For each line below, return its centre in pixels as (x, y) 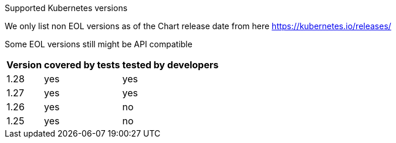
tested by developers (170, 65)
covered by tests (82, 65)
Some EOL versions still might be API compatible (99, 44)
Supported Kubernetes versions (66, 8)
